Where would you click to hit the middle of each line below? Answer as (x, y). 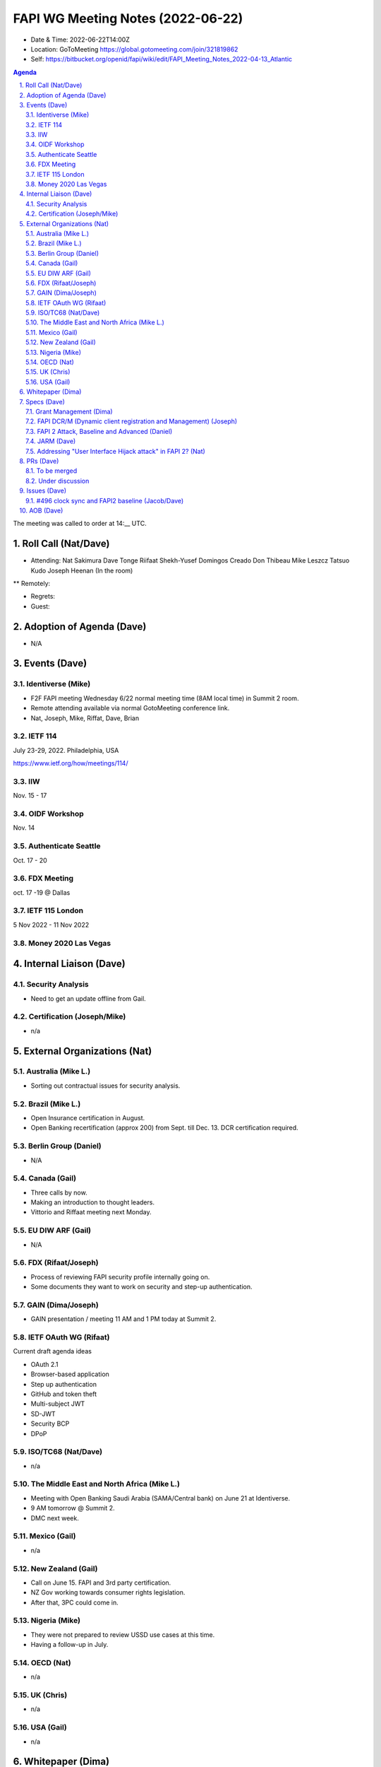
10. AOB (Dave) (41, 510)
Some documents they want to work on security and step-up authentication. (141, 1287)
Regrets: (43, 597)
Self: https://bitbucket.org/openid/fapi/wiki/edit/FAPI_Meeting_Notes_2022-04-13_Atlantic (162, 59)
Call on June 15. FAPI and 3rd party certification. (101, 1583)
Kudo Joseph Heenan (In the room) (82, 570)
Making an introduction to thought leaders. (93, 1202)
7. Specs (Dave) (42, 401)
